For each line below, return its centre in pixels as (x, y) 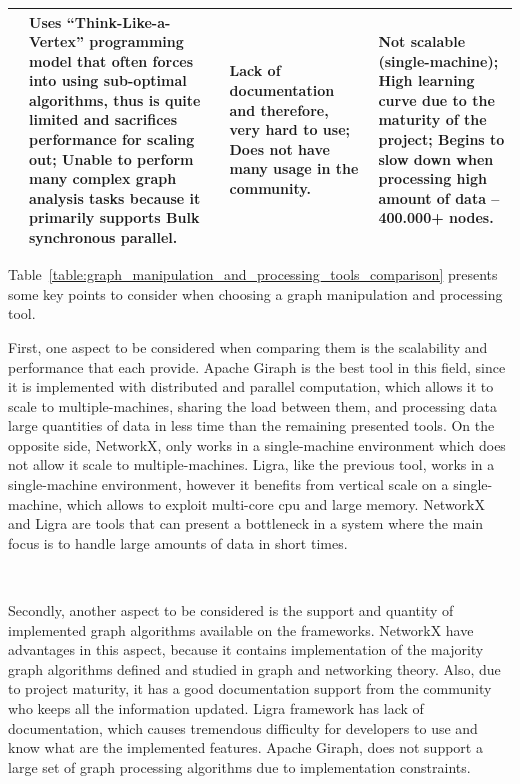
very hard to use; (289, 129)
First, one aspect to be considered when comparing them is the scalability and (248, 346)
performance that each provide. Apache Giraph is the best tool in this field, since (257, 366)
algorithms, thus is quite (115, 99)
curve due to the (436, 99)
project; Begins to (441, 139)
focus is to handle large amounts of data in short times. (178, 542)
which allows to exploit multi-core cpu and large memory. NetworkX (275, 503)
